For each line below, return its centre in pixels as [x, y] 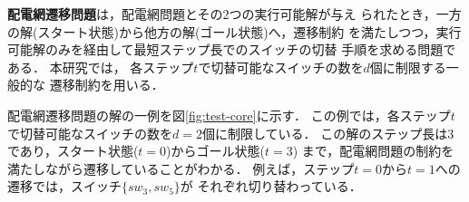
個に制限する [408, 67]
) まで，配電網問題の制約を [373, 151]
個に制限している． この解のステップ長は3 [328, 133]
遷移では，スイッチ [64, 186]
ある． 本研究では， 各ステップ [101, 67]
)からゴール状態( [215, 151]
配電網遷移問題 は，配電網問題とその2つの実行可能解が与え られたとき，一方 [234, 14]
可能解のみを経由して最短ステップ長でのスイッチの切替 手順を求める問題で [232, 49]
